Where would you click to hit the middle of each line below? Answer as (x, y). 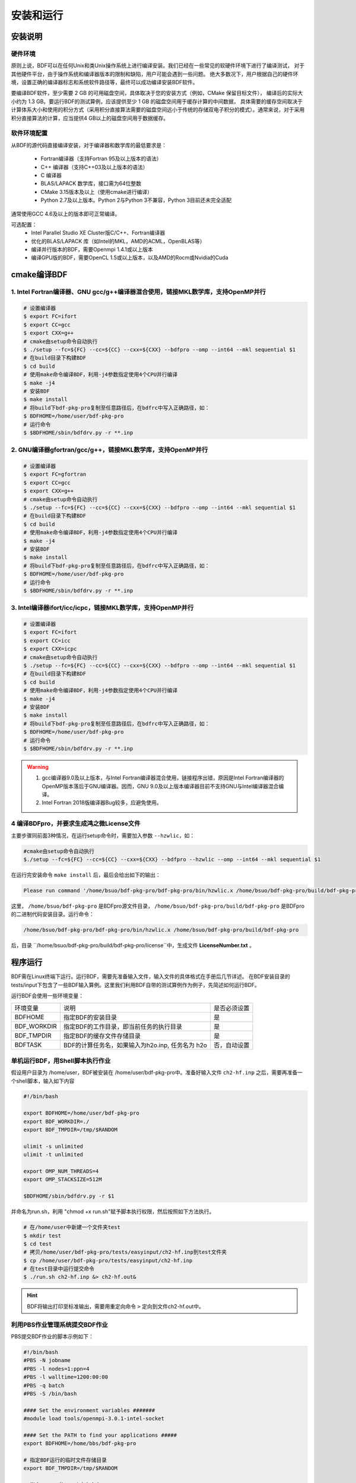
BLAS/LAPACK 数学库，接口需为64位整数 (91, 183)
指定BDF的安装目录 (90, 1017)
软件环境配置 (29, 133)
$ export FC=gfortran (55, 474)
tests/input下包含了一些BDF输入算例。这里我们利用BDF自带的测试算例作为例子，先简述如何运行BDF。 (136, 985)
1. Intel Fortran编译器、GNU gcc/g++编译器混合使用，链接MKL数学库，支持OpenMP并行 (139, 292)
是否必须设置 (232, 1008)
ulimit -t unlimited (53, 1155)
